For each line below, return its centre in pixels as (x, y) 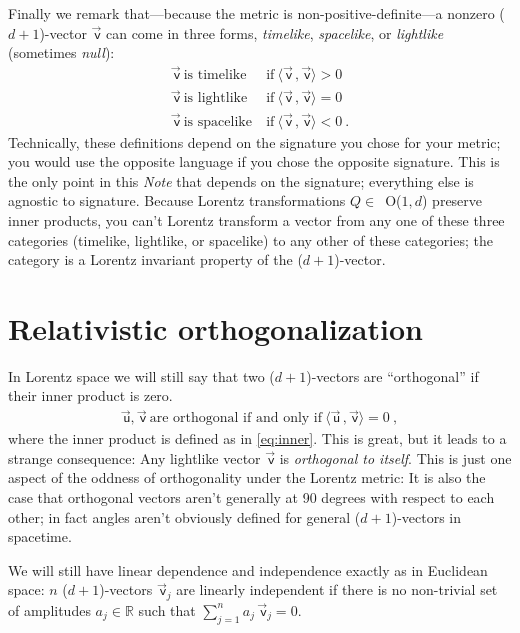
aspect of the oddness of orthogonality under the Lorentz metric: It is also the (247, 477)
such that (167, 609)
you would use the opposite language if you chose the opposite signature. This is (254, 161)
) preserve (452, 200)
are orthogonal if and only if (236, 418)
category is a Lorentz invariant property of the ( (155, 259)
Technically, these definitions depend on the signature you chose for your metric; (254, 141)
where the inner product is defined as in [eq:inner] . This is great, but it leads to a (257, 438)
